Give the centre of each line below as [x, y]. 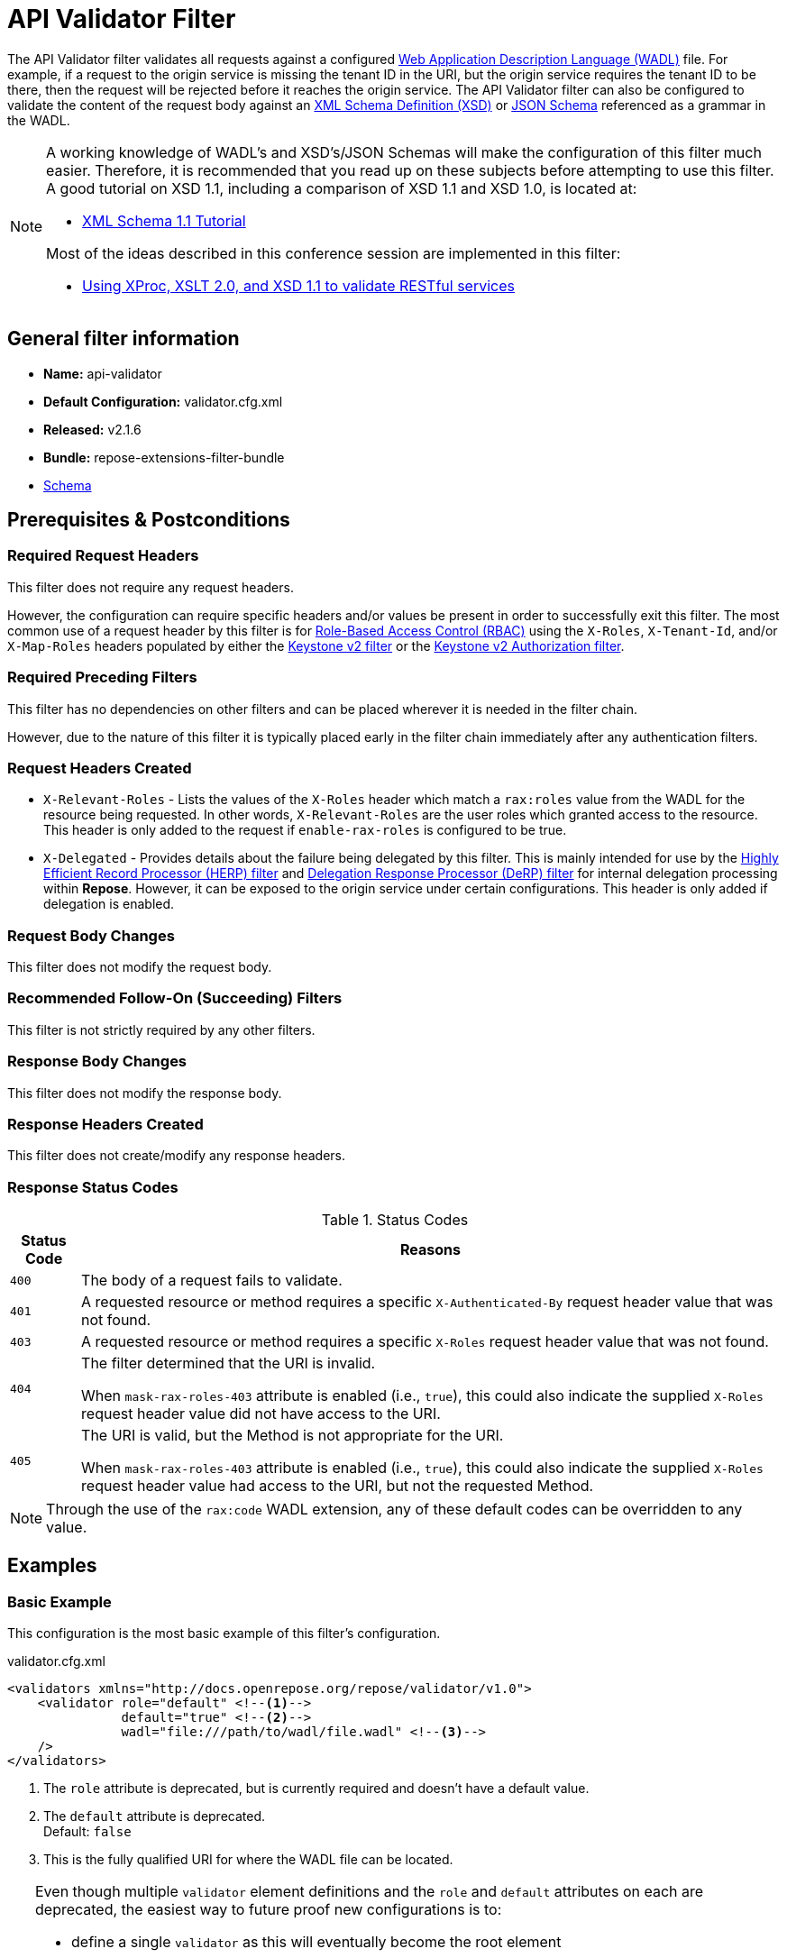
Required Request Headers [103, 556]
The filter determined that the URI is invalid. [229, 1363]
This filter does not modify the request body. [140, 967]
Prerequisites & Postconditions [149, 520]
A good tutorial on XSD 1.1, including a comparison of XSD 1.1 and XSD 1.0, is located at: [342, 188]
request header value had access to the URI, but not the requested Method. [338, 1486]
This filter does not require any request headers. [151, 587]
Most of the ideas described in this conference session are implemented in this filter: [334, 253]
